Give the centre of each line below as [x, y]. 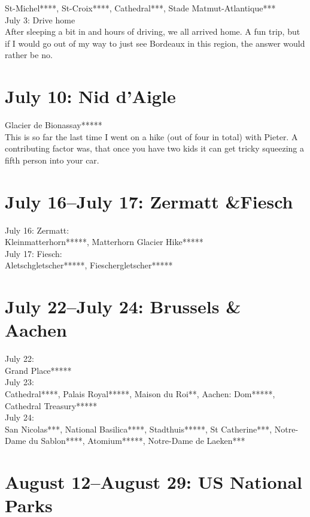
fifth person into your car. [52, 160]
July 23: [19, 382]
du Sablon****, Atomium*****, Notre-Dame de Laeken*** [137, 441]
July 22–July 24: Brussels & [123, 306]
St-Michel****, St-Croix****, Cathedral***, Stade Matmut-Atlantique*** [140, 8]
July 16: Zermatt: [37, 230]
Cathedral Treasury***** [51, 405]
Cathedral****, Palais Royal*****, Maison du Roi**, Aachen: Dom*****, [140, 394]
